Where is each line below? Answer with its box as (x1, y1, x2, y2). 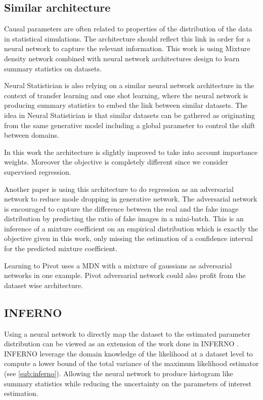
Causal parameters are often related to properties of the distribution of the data (4, 23, 252, 34)
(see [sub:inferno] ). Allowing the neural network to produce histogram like (4, 368, 233, 379)
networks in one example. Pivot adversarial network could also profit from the (4, 270, 246, 281)
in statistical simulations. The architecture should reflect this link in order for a (4, 33, 250, 44)
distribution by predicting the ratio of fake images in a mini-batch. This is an (4, 213, 244, 224)
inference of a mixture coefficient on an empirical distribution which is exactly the (4, 223, 258, 233)
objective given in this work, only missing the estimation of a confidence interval (4, 233, 253, 244)
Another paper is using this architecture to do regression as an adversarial (4, 183, 234, 194)
